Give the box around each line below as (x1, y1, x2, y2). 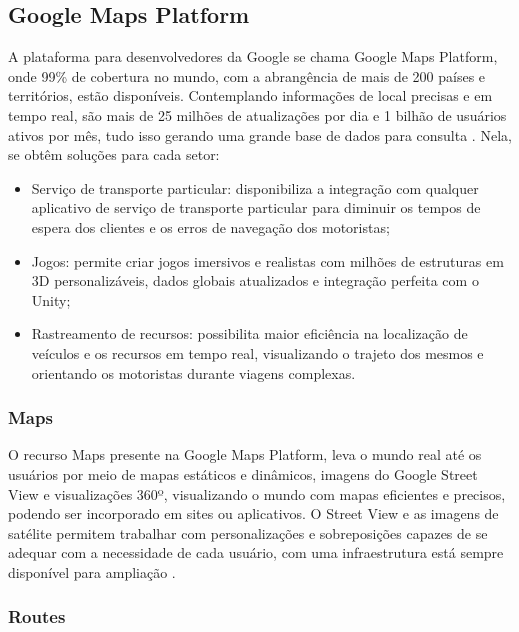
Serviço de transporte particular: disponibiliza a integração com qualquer (31, 177, 479, 198)
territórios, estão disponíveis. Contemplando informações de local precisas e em (8, 85, 493, 106)
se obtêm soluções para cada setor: (8, 144, 220, 165)
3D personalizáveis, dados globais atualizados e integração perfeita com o (31, 270, 479, 291)
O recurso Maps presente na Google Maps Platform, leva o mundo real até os (8, 444, 482, 465)
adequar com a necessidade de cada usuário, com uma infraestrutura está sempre (8, 542, 504, 563)
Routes (8, 604, 66, 629)
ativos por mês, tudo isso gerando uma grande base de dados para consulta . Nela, (8, 124, 512, 145)
